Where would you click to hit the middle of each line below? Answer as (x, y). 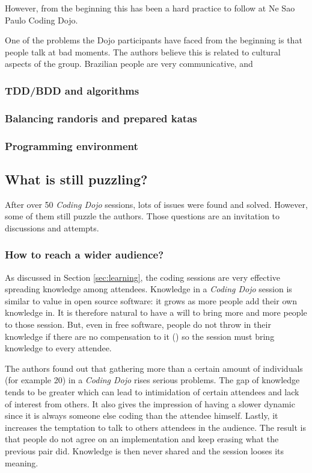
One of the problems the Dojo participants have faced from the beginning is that (154, 40)
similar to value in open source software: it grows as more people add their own (151, 300)
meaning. (22, 462)
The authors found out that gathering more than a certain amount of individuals (154, 368)
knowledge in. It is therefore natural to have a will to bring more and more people (156, 312)
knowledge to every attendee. (58, 348)
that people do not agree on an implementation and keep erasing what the (142, 439)
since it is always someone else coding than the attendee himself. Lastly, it (142, 415)
